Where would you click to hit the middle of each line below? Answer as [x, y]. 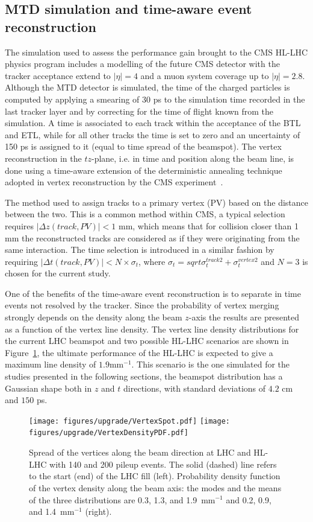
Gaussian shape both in [48, 388]
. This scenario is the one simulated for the [211, 364]
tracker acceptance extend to [58, 75]
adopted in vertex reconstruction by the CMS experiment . [114, 182]
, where [152, 261]
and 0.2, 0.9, [249, 499]
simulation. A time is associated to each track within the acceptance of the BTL [153, 123]
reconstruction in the [43, 158]
